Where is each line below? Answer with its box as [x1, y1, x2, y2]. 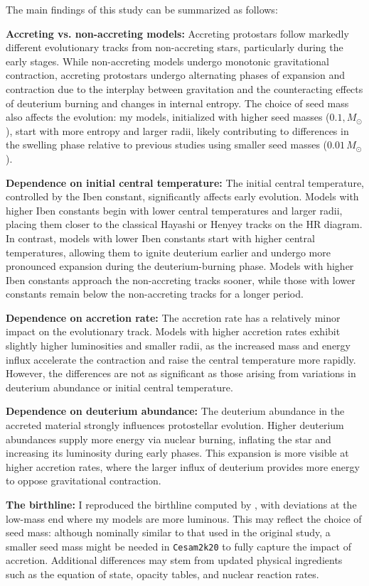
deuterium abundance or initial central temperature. [6, 379, 233, 394]
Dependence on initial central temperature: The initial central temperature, [6, 175, 364, 190]
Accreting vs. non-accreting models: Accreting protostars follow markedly [6, 26, 349, 40]
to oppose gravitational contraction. [6, 473, 161, 488]
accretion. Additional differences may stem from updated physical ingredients [6, 553, 343, 568]
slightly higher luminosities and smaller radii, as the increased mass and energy [6, 338, 351, 353]
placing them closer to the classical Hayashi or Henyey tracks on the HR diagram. [6, 217, 363, 232]
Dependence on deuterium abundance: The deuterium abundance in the [6, 403, 345, 418]
